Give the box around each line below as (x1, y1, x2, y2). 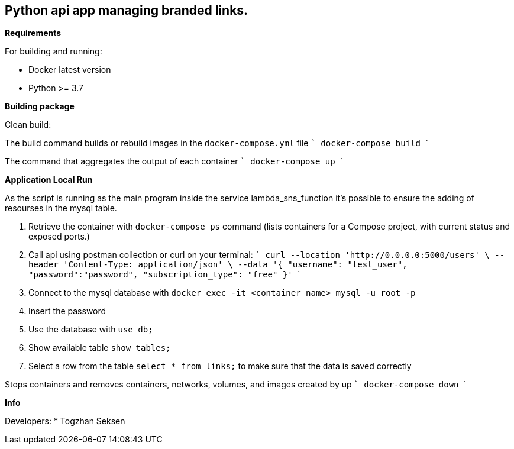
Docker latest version (28, 64, 111, 75)
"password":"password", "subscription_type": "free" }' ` (28, 269, 300, 280)
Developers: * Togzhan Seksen (5, 416, 125, 427)
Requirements (5, 28, 62, 38)
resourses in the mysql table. (5, 203, 117, 214)
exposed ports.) (28, 231, 90, 242)
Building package (5, 101, 75, 112)
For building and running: (5, 46, 102, 57)
